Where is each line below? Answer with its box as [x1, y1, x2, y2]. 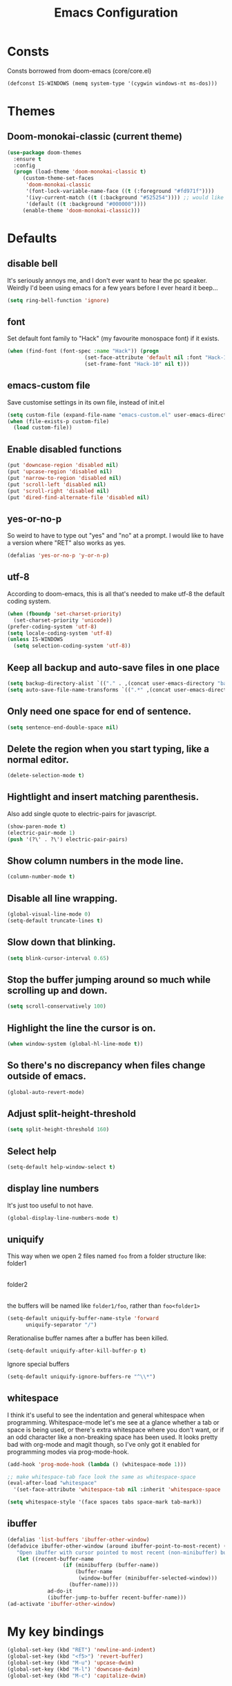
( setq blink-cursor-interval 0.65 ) [7, 954, 110, 962]
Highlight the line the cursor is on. [7, 1022, 157, 1034]
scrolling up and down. [7, 984, 108, 997]
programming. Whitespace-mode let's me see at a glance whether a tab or [7, 1418, 220, 1426]
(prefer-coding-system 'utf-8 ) [7, 623, 97, 630]
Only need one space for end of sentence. [7, 705, 192, 717]
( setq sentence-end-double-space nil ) [7, 724, 119, 731]
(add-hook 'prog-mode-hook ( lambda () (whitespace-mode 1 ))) [7, 1461, 187, 1467]
